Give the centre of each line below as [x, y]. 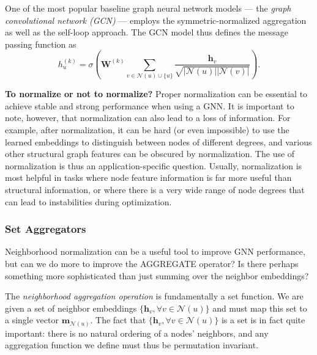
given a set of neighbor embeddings [71, 308]
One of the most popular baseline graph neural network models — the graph [148, 8]
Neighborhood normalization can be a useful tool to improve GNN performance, [155, 251]
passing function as [41, 44]
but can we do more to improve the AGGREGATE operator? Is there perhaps [152, 263]
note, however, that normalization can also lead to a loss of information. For [148, 118]
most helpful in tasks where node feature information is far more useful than [148, 177]
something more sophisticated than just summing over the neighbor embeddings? [157, 275]
